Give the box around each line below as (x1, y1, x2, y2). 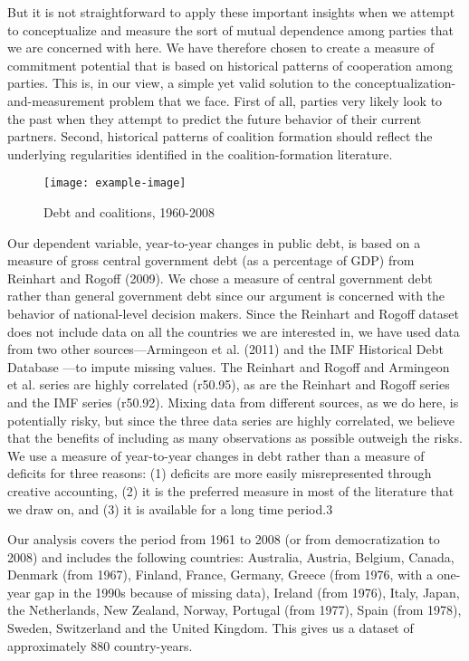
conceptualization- (354, 73, 456, 92)
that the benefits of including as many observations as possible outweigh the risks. (7, 428, 463, 447)
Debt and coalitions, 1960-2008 (43, 203, 215, 221)
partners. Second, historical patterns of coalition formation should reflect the (7, 127, 433, 146)
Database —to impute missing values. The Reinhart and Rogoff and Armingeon (7, 357, 450, 376)
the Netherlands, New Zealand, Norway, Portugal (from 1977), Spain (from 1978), (7, 600, 462, 619)
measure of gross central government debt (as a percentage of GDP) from (7, 251, 415, 270)
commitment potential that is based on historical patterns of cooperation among (7, 55, 453, 74)
